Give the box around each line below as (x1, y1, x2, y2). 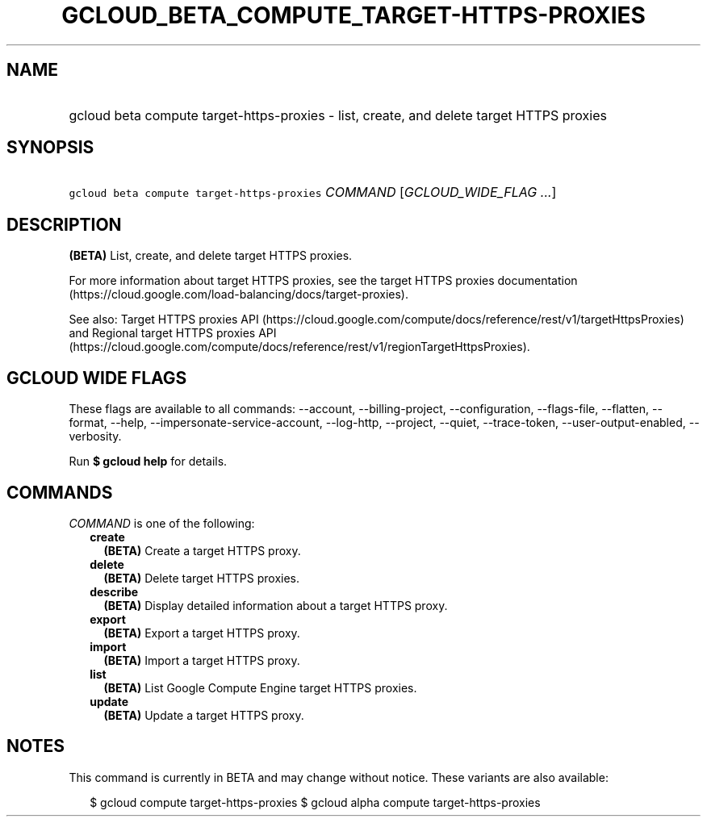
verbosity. (69, 429, 122, 444)
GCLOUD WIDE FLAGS (6, 367, 187, 388)
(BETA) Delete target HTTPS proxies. (103, 570, 300, 585)
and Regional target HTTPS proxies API (69, 326, 277, 340)
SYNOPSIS (6, 137, 94, 158)
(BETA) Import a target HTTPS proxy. (103, 653, 300, 667)
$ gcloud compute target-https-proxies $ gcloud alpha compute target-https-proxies (90, 795, 541, 809)
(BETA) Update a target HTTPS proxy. (103, 708, 304, 722)
